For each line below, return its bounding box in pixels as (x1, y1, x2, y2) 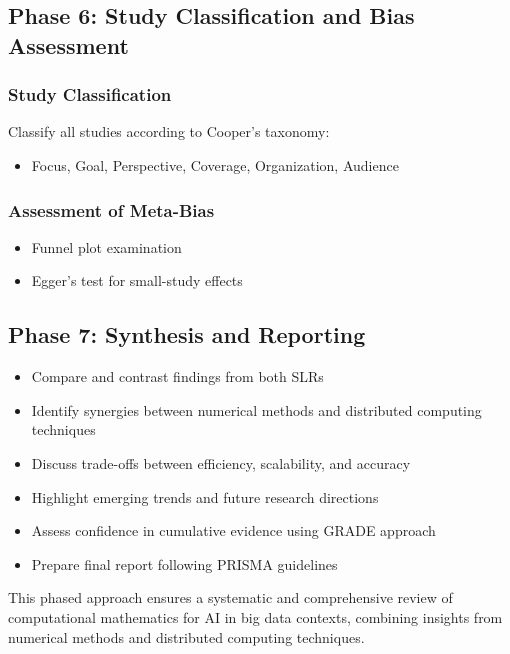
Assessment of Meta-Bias (8, 197, 215, 222)
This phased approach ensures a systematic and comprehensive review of (8, 587, 453, 608)
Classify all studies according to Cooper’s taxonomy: (8, 121, 330, 142)
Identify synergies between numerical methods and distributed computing (31, 399, 482, 420)
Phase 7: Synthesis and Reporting (8, 319, 366, 350)
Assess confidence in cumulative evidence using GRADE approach (31, 520, 436, 541)
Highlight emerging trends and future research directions (31, 486, 379, 507)
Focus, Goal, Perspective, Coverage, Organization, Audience (31, 154, 399, 175)
